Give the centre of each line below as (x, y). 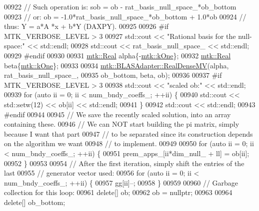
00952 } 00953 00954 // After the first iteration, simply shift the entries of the (124, 163)
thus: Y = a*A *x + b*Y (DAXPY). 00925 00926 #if (86, 26)
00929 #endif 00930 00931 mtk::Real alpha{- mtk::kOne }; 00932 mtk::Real (117, 55)
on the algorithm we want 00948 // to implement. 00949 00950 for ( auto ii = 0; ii (129, 143)
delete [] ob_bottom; (35, 202)
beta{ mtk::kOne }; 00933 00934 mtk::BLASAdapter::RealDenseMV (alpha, (116, 65)
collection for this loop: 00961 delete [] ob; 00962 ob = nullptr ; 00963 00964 (118, 192)
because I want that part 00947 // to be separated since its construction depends (128, 133)
